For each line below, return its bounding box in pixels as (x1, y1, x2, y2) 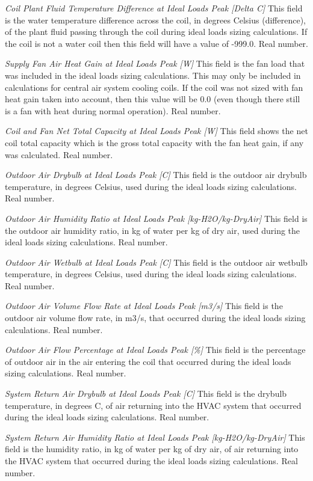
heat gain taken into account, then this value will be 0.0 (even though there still (5, 93, 300, 105)
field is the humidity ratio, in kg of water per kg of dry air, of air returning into (5, 443, 299, 455)
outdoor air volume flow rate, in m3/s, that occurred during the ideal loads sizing (5, 311, 306, 324)
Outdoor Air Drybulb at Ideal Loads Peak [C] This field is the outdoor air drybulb (5, 168, 307, 181)
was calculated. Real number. (5, 148, 113, 161)
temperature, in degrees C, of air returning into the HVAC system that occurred (5, 399, 302, 411)
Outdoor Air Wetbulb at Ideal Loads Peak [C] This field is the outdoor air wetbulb (5, 256, 308, 268)
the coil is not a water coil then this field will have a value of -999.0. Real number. (5, 37, 308, 49)
